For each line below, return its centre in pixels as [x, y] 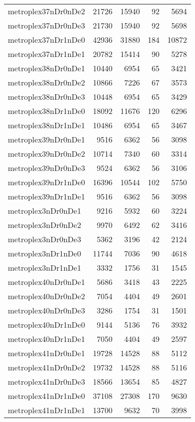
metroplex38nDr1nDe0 [47, 111]
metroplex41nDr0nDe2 [47, 367]
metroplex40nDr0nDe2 [47, 296]
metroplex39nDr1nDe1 [47, 196]
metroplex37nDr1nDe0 [47, 40]
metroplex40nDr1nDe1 [47, 339]
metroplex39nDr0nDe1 [47, 139]
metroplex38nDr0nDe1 [47, 68]
